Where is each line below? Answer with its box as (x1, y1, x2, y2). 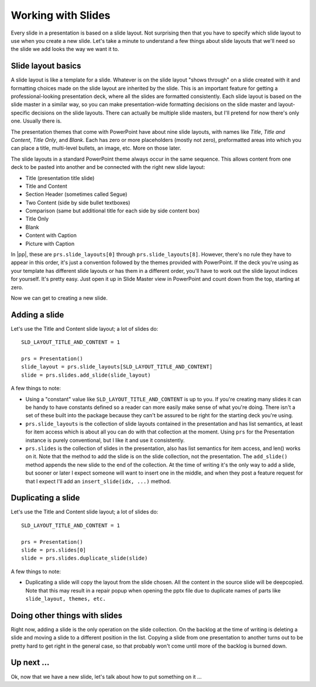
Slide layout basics (11, 61, 81, 71)
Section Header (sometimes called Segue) (25, 191, 128, 198)
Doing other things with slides (11, 610, 123, 620)
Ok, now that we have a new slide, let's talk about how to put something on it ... (11, 673, 202, 680)
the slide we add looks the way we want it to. (11, 46, 119, 53)
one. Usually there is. (11, 117, 62, 124)
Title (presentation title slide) (25, 174, 95, 181)
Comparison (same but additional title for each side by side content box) (25, 207, 200, 214)
